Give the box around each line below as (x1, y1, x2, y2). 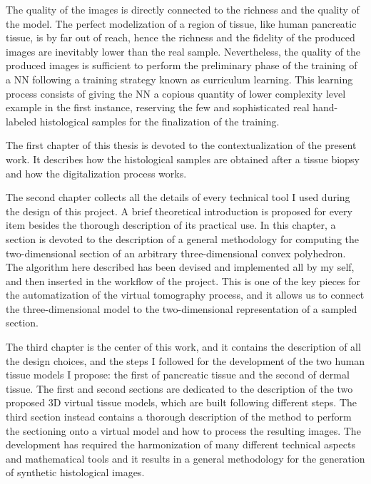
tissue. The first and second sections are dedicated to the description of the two (6, 381, 353, 396)
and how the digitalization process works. (6, 165, 187, 180)
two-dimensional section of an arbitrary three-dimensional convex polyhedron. (6, 245, 346, 260)
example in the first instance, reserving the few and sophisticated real (6, 100, 310, 115)
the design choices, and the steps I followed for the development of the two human (6, 353, 365, 368)
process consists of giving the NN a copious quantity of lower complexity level (6, 86, 346, 101)
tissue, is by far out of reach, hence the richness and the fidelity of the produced (6, 30, 355, 45)
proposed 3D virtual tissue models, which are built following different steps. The (6, 395, 357, 410)
